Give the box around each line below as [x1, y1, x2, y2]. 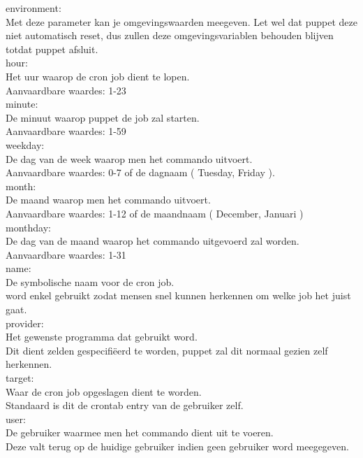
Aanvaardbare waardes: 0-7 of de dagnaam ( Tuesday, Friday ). [6, 165, 275, 180]
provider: [6, 315, 44, 330]
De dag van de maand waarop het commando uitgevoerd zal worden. [6, 234, 299, 248]
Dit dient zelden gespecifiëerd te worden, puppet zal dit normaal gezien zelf [6, 343, 328, 357]
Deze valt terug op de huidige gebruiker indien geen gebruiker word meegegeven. [6, 439, 349, 453]
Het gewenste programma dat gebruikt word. [6, 329, 198, 344]
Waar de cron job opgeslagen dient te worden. [6, 384, 202, 399]
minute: [6, 96, 38, 111]
